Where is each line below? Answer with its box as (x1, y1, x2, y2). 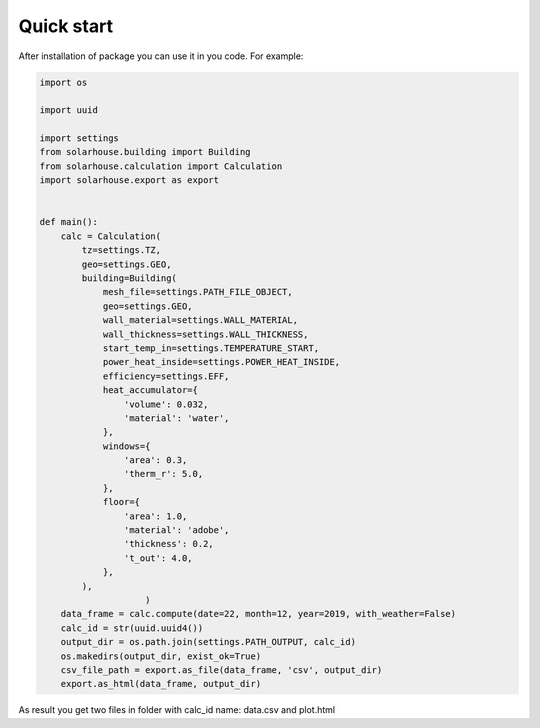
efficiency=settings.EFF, (102, 370, 230, 382)
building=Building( (81, 273, 177, 284)
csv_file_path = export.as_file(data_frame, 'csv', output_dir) (60, 664, 383, 675)
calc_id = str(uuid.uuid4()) (60, 622, 204, 634)
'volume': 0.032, (123, 398, 209, 410)
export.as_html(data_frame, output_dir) (60, 678, 262, 690)
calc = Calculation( (60, 230, 162, 242)
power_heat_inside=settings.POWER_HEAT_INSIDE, (102, 356, 341, 368)
